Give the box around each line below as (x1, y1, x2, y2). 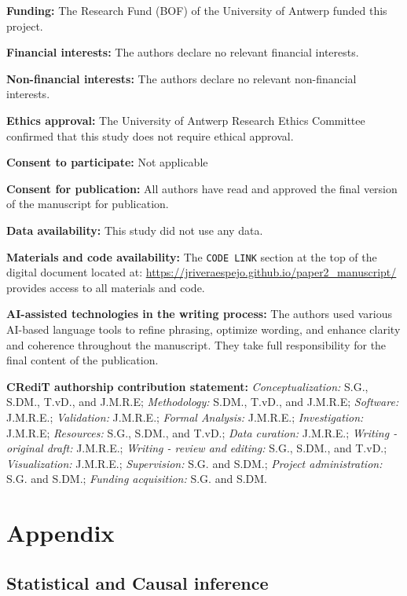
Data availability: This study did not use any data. (6, 221, 263, 238)
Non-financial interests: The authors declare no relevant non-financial (6, 70, 357, 86)
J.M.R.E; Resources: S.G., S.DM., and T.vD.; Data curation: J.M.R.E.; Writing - (6, 424, 398, 441)
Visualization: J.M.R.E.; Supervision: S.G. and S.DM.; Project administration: (6, 455, 383, 471)
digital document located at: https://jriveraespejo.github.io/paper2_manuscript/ (6, 264, 397, 280)
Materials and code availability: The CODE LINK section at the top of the (6, 248, 377, 265)
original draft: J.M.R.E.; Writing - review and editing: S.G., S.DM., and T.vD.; (6, 440, 387, 456)
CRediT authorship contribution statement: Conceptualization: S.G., (6, 378, 368, 394)
